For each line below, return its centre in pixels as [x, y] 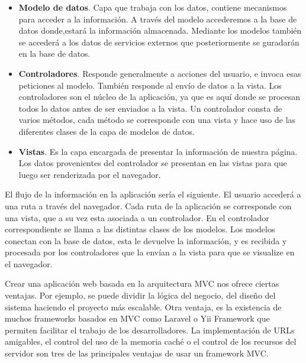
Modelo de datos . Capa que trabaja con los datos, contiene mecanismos [153, 7]
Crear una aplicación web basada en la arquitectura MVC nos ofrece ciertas [142, 283]
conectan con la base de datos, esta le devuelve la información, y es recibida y [146, 240]
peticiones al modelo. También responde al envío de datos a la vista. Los [150, 85]
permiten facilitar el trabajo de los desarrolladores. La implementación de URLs [150, 330]
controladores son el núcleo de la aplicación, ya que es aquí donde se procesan [160, 97]
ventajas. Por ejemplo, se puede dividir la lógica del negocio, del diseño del [140, 295]
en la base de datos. [54, 54]
